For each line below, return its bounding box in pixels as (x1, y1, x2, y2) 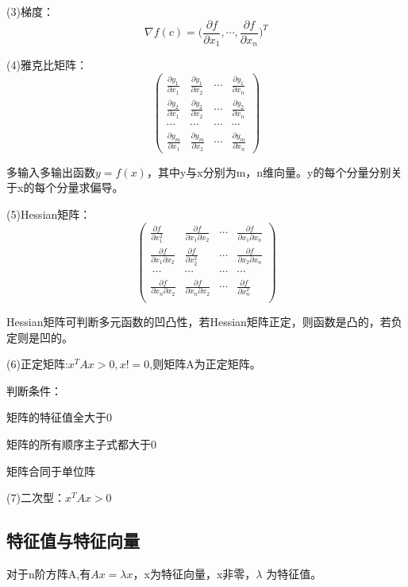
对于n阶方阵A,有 (6, 566, 91, 581)
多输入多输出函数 (6, 163, 95, 180)
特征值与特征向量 (6, 528, 140, 553)
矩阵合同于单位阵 (6, 462, 95, 479)
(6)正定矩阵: (6, 356, 68, 372)
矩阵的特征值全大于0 (6, 409, 112, 426)
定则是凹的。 (6, 328, 73, 345)
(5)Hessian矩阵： (6, 206, 91, 223)
